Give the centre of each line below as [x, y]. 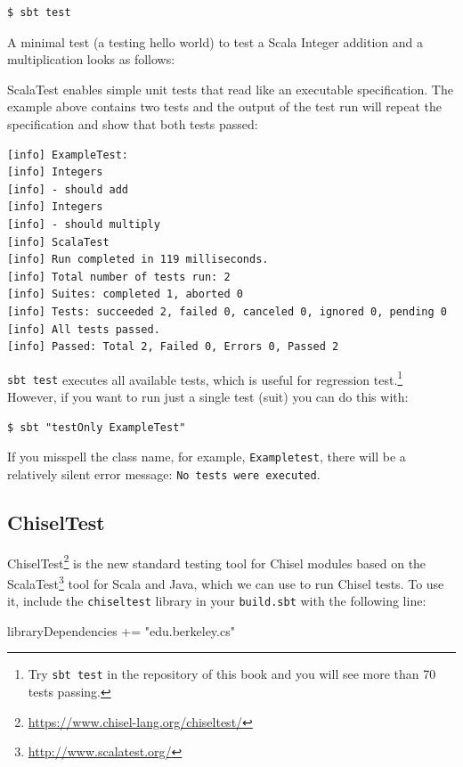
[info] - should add [68, 189]
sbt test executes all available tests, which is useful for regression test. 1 [205, 378]
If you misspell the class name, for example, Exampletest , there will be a [207, 457]
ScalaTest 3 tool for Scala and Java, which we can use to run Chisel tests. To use [226, 582]
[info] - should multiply [84, 224]
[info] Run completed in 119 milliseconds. [138, 260]
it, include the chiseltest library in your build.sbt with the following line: [217, 601]
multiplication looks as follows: [91, 59]
